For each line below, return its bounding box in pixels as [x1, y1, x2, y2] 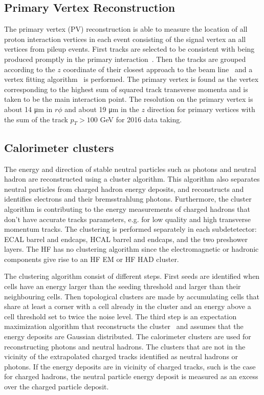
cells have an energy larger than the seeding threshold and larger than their [4, 281, 241, 292]
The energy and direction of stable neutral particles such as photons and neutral [4, 163, 256, 174]
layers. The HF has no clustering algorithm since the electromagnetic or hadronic [4, 244, 259, 254]
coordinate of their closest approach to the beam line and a [63, 63, 253, 74]
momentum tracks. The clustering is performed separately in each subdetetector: [4, 224, 257, 234]
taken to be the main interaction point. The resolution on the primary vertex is [4, 94, 253, 104]
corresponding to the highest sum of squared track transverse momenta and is [4, 83, 248, 94]
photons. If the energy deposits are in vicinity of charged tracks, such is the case [4, 361, 256, 371]
